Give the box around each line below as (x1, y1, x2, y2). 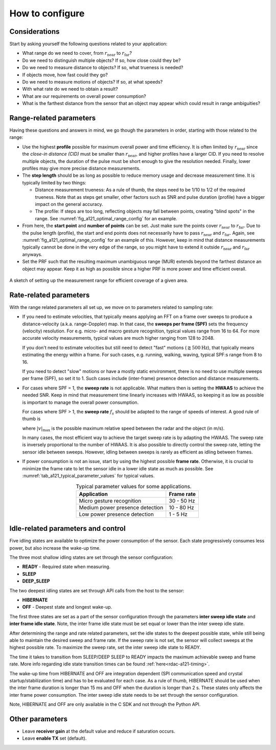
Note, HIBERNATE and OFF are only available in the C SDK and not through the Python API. (9, 701, 201, 707)
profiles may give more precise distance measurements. (22, 165, 141, 172)
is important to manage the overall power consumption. (22, 399, 139, 405)
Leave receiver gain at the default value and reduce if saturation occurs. (22, 728, 175, 735)
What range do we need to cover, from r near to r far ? (22, 50, 132, 57)
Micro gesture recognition (79, 497, 142, 504)
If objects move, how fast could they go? (22, 72, 108, 78)
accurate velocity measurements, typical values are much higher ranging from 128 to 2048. (22, 335, 215, 341)
